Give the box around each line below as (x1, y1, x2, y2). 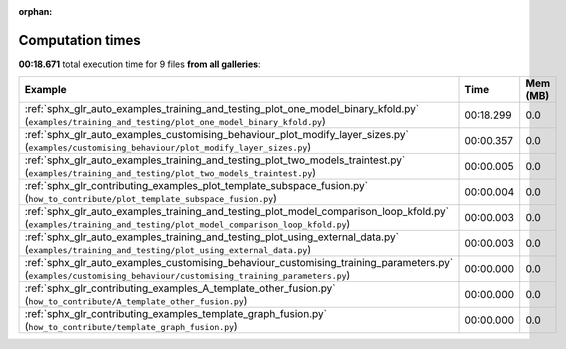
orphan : (18, 6, 53, 17)
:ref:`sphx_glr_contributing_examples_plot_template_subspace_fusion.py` (24, 179, 369, 193)
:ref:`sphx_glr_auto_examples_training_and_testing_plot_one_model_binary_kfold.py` (24, 102, 420, 116)
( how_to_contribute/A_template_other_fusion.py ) (24, 294, 248, 308)
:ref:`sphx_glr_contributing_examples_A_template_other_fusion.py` (24, 281, 336, 295)
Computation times (18, 31, 141, 49)
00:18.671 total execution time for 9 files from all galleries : (18, 58, 261, 70)
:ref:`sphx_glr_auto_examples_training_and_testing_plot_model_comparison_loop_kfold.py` (24, 205, 450, 219)
